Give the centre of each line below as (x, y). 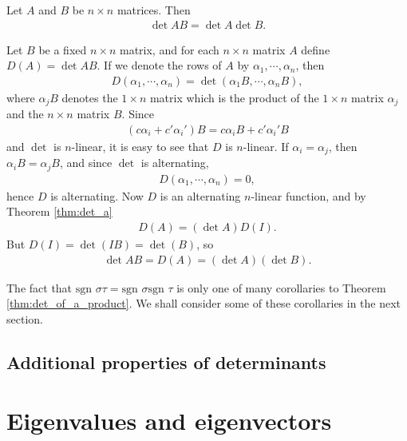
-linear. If (266, 146)
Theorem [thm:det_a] (59, 211)
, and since (86, 163)
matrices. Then (154, 10)
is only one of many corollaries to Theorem (281, 287)
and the (25, 114)
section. (25, 318)
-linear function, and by (308, 195)
